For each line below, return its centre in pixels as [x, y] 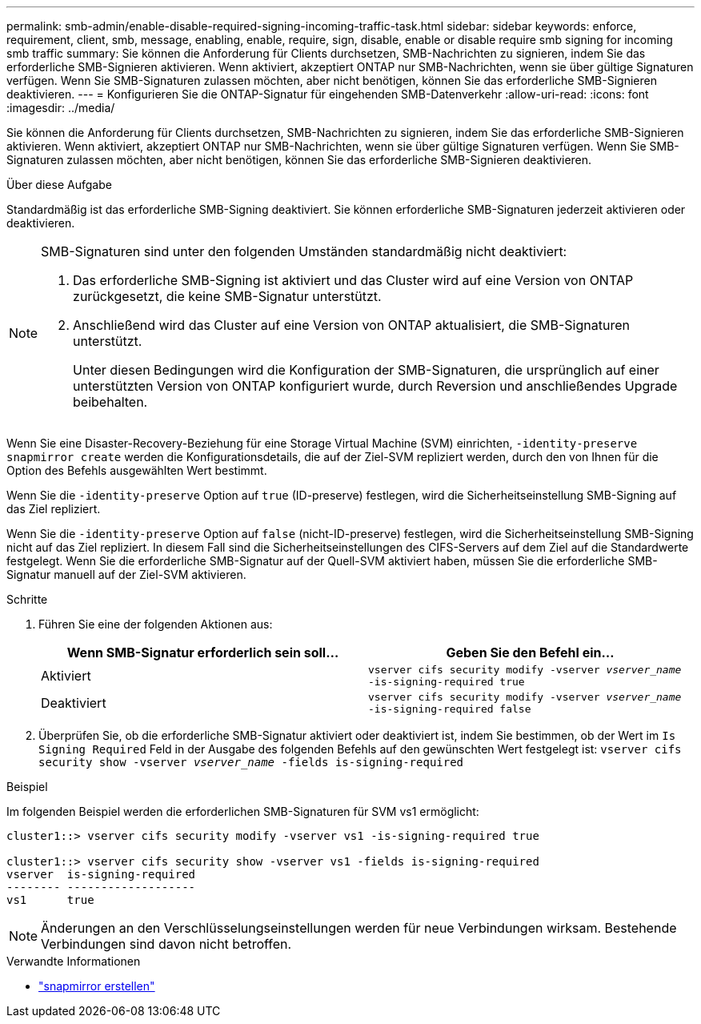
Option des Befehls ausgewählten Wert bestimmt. [137, 470]
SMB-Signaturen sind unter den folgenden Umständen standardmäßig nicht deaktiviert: [304, 251]
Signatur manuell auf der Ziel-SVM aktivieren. [126, 574]
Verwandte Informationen [74, 961]
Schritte [27, 599]
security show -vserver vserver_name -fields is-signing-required [251, 762]
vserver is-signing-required [101, 874]
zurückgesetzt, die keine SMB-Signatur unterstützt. [227, 296]
